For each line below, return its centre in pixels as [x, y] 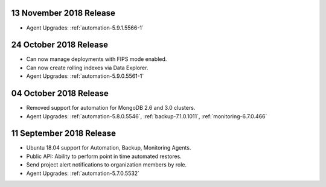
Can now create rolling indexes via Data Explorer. [87, 68]
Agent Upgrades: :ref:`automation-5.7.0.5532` [83, 173]
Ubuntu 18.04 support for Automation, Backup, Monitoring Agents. [109, 148]
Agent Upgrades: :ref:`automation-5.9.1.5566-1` [85, 28]
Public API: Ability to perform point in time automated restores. [104, 156]
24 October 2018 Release [60, 45]
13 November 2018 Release [63, 13]
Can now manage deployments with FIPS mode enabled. [97, 59]
